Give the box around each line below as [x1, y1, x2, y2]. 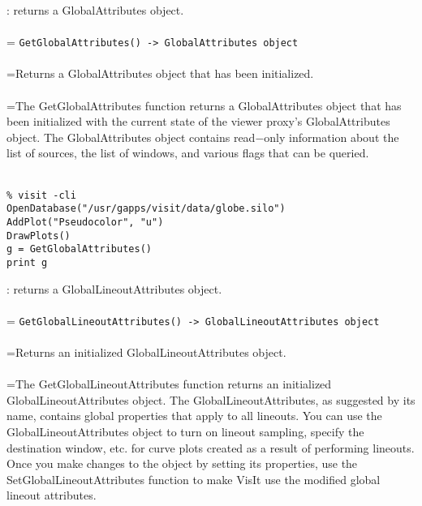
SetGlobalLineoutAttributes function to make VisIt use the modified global [6, 470, 381, 487]
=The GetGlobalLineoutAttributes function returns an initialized [6, 375, 332, 392]
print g [6, 256, 48, 268]
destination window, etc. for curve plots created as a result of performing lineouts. [6, 439, 415, 456]
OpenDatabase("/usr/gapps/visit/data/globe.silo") [6, 203, 286, 215]
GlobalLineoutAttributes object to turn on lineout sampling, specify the [6, 422, 364, 440]
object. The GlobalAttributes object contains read [6, 128, 256, 145]
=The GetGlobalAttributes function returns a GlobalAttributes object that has [6, 96, 402, 114]
